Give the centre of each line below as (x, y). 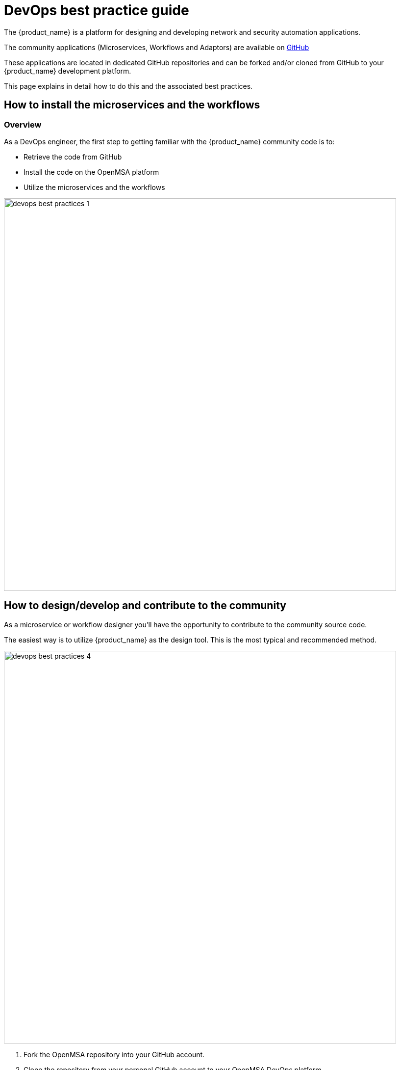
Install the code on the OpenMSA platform (91, 172)
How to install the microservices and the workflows (132, 105)
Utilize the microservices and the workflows (94, 187)
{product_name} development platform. (68, 71)
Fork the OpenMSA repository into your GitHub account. (114, 1054)
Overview (23, 124)
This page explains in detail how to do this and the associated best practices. (128, 86)
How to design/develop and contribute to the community (145, 606)
